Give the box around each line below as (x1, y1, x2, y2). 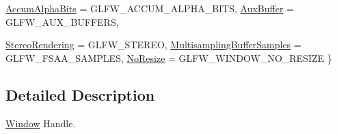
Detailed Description (5, 84, 155, 105)
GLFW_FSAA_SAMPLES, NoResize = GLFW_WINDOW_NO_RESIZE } (5, 50, 332, 65)
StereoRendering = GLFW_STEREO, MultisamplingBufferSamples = (5, 37, 301, 52)
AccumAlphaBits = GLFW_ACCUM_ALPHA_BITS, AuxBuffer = (5, 1, 294, 15)
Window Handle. (5, 116, 76, 130)
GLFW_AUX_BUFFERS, (5, 14, 119, 29)
